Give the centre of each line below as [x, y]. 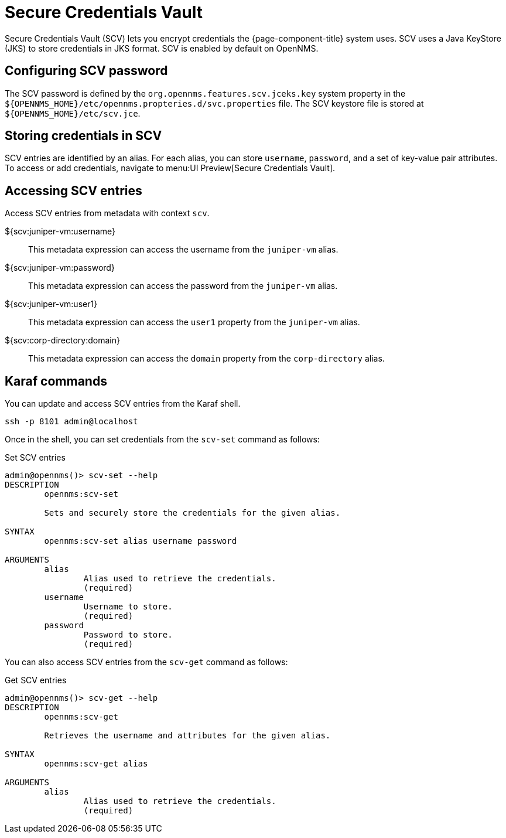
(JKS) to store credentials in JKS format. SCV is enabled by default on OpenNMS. [162, 48]
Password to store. [128, 635]
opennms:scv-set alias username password [141, 541]
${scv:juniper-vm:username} [60, 231]
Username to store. [128, 607]
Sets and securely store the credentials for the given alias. [192, 513]
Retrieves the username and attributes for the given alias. [187, 736]
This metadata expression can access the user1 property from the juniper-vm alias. [194, 322]
